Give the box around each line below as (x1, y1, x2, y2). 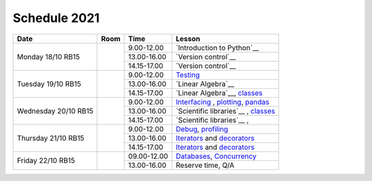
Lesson (176, 34, 200, 43)
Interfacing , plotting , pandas (176, 97, 270, 107)
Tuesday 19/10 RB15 (17, 79, 82, 89)
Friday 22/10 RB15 (17, 156, 75, 165)
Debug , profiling (176, 124, 229, 134)
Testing (176, 70, 200, 79)
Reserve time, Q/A (176, 160, 235, 170)
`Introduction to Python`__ (176, 43, 260, 52)
